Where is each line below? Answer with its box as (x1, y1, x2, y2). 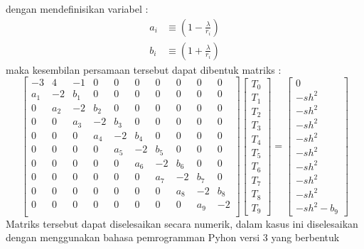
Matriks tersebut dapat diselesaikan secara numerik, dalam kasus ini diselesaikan (6, 216, 358, 231)
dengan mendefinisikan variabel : (6, 1, 149, 16)
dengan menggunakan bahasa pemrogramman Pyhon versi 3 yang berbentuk (6, 230, 340, 245)
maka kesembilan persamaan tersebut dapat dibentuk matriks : (6, 62, 282, 77)
